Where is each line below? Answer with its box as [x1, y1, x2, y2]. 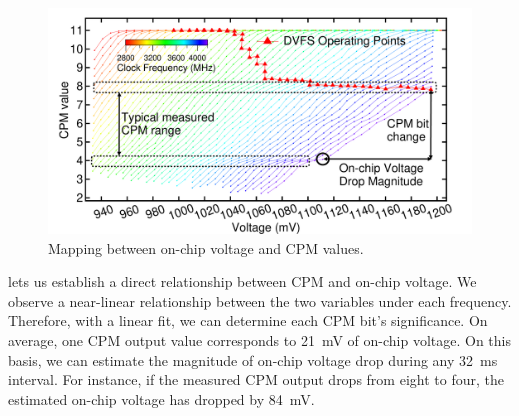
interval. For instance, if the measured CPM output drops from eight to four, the [8, 369, 504, 390]
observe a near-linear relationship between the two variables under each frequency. [8, 290, 512, 311]
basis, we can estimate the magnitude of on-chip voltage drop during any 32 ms [8, 349, 498, 370]
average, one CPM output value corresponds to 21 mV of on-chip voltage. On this [8, 330, 511, 351]
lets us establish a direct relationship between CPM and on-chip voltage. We [8, 271, 477, 292]
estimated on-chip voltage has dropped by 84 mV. [8, 388, 315, 409]
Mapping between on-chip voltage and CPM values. [48, 237, 364, 258]
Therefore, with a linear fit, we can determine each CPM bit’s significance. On [8, 310, 488, 331]
